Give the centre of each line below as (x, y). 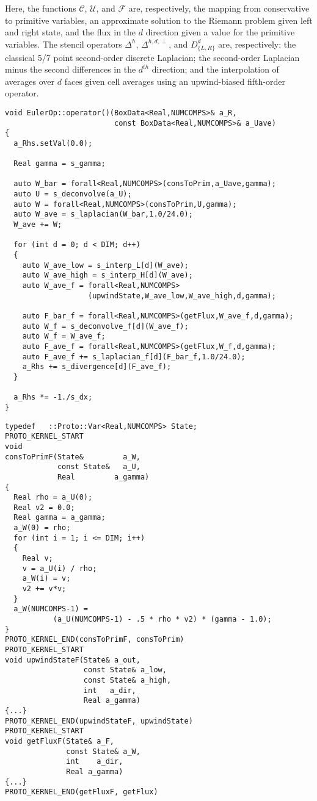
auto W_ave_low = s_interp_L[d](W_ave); (105, 265)
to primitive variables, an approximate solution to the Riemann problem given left (159, 20)
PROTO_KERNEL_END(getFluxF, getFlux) (82, 792)
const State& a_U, (99, 467)
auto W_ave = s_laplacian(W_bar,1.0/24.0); (103, 214)
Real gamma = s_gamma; (60, 164)
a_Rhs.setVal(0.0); (53, 143)
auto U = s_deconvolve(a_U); (73, 194)
